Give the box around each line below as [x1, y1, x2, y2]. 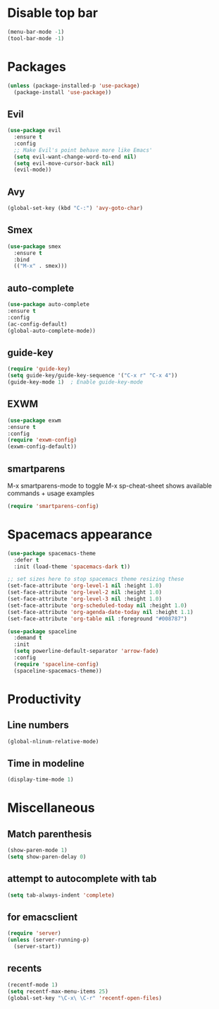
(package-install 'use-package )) [13, 88, 112, 96]
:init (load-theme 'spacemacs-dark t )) [13, 563, 131, 570]
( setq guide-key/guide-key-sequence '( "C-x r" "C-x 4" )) [7, 372, 178, 379]
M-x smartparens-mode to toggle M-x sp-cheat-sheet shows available [7, 481, 213, 490]
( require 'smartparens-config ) [7, 502, 99, 509]
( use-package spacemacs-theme [7, 550, 96, 557]
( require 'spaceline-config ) [13, 661, 99, 668]
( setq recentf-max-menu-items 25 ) [7, 988, 109, 995]
